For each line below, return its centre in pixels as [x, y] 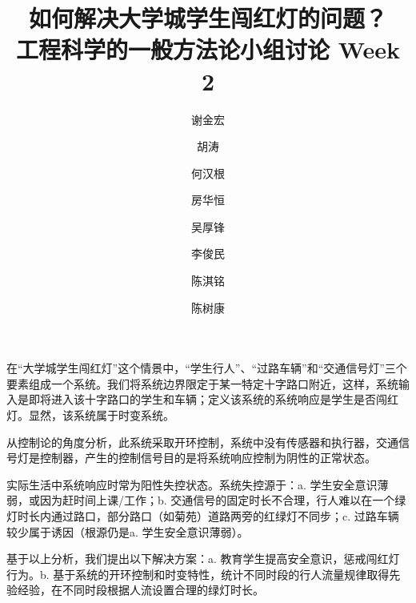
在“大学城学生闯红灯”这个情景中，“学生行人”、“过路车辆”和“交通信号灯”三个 [207, 368]
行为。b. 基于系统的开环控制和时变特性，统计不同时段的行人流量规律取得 [198, 574]
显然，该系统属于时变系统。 [101, 415]
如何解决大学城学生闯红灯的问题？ [208, 18]
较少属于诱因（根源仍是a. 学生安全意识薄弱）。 [128, 531]
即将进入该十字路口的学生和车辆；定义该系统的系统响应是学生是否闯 [208, 399]
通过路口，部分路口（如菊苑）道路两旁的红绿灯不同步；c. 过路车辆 [225, 516]
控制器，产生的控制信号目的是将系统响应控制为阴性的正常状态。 [208, 458]
